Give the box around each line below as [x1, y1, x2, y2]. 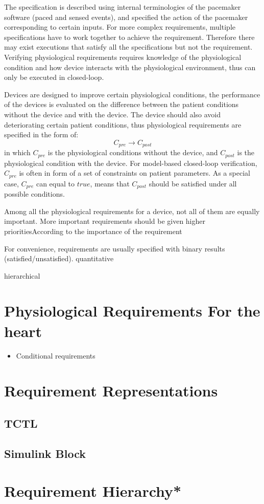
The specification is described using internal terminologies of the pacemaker [4, 2, 241, 12]
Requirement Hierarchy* [4, 480, 182, 501]
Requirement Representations [4, 380, 218, 401]
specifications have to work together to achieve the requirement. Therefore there [4, 31, 255, 42]
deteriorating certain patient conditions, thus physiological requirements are [4, 119, 242, 130]
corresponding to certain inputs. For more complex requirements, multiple [4, 22, 235, 32]
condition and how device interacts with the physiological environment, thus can [4, 61, 256, 72]
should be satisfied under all [149, 178, 237, 188]
